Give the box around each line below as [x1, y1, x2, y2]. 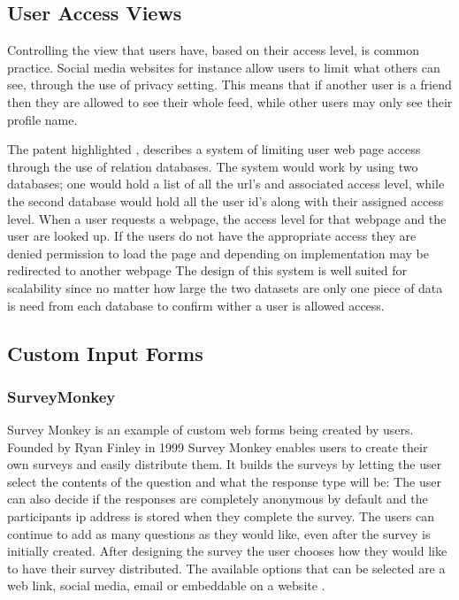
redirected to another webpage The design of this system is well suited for [7, 261, 408, 280]
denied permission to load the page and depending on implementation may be [7, 243, 429, 262]
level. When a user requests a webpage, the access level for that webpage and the [7, 209, 447, 227]
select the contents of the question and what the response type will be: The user [7, 472, 441, 490]
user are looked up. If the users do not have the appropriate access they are [7, 227, 417, 245]
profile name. [7, 110, 78, 128]
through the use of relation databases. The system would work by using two [7, 157, 418, 175]
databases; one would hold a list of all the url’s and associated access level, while [7, 174, 445, 193]
